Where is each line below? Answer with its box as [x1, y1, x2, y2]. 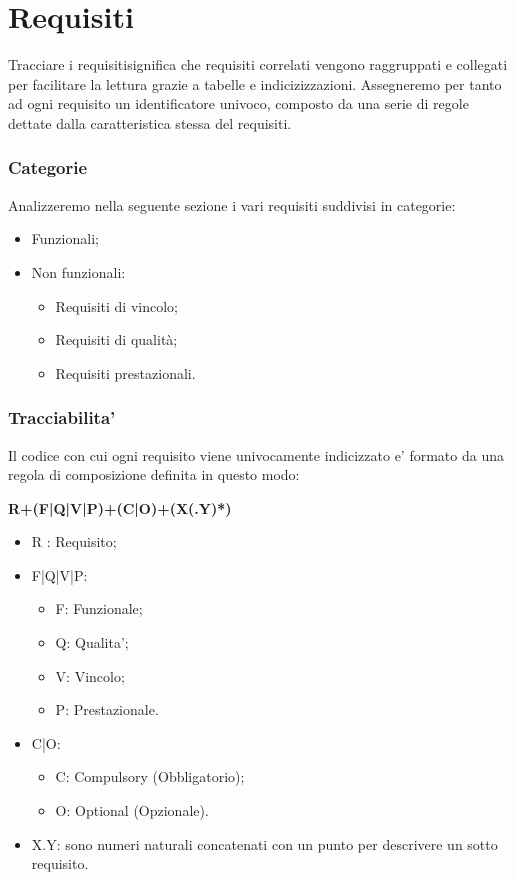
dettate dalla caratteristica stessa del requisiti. [8, 112, 292, 133]
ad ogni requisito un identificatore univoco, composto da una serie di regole [8, 93, 469, 114]
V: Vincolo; [55, 665, 125, 686]
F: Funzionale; [55, 598, 143, 619]
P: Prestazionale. [55, 699, 159, 720]
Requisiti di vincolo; [55, 295, 178, 316]
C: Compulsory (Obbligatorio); [55, 766, 245, 787]
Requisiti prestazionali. [55, 362, 196, 383]
